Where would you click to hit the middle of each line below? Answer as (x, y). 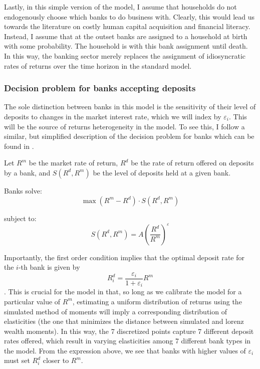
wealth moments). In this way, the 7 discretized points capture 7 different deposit (129, 331)
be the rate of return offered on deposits (192, 163)
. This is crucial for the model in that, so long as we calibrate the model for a (123, 292)
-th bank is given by (49, 267)
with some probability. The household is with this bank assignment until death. (126, 46)
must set (17, 360)
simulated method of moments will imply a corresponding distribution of (115, 311)
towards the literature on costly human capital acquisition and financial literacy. (127, 26)
